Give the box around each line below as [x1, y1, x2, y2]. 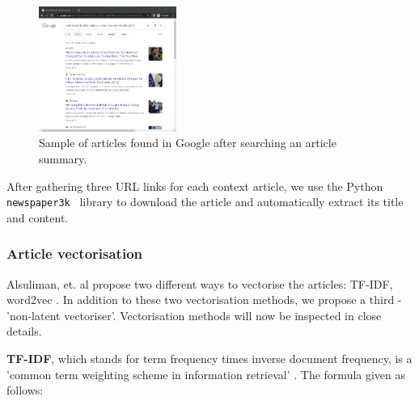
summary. [39, 150, 87, 167]
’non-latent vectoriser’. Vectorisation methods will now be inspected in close [6, 306, 382, 323]
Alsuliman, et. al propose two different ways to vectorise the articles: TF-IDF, [6, 275, 393, 292]
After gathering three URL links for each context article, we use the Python [6, 177, 383, 194]
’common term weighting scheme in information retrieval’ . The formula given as [6, 365, 406, 382]
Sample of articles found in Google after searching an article [39, 134, 336, 151]
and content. [6, 209, 69, 226]
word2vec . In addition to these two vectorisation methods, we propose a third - [6, 291, 402, 308]
